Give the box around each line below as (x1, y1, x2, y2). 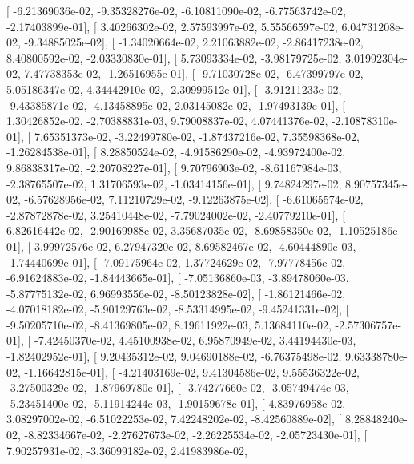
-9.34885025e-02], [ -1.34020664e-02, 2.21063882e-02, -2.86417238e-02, (24, 34, 364, 50)
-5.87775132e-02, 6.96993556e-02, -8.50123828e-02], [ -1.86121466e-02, (6, 284, 346, 301)
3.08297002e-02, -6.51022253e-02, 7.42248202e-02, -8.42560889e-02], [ (6, 410, 342, 427)
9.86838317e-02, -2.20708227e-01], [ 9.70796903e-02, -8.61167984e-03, (6, 159, 342, 176)
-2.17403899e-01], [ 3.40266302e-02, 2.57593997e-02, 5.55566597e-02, (6, 18, 338, 34)
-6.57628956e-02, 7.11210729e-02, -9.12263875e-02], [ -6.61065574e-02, (24, 191, 364, 208)
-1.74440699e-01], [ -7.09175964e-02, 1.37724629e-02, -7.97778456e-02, (6, 253, 346, 270)
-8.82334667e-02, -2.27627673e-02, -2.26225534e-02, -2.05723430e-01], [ (24, 426, 368, 443)
